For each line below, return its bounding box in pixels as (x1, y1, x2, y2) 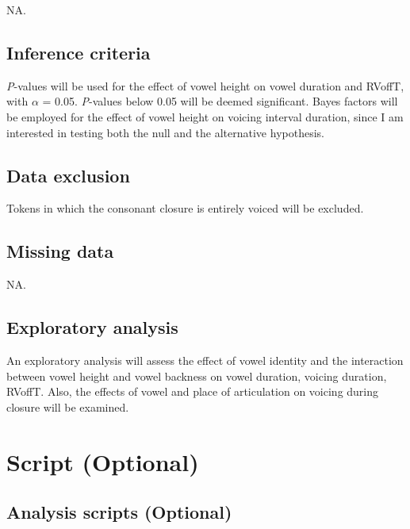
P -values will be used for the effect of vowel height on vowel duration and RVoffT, (6, 77, 404, 94)
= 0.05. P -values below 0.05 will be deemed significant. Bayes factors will (42, 93, 398, 109)
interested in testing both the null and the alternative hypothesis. (6, 124, 324, 140)
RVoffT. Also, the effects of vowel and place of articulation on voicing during (6, 383, 379, 400)
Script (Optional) (6, 445, 199, 477)
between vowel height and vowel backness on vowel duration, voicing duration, (6, 367, 387, 384)
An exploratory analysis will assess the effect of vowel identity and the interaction (6, 351, 404, 368)
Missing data (6, 239, 114, 263)
